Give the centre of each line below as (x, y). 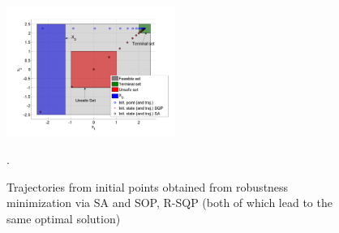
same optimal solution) (64, 218)
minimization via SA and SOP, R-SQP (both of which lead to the (169, 203)
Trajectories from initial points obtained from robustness (148, 186)
